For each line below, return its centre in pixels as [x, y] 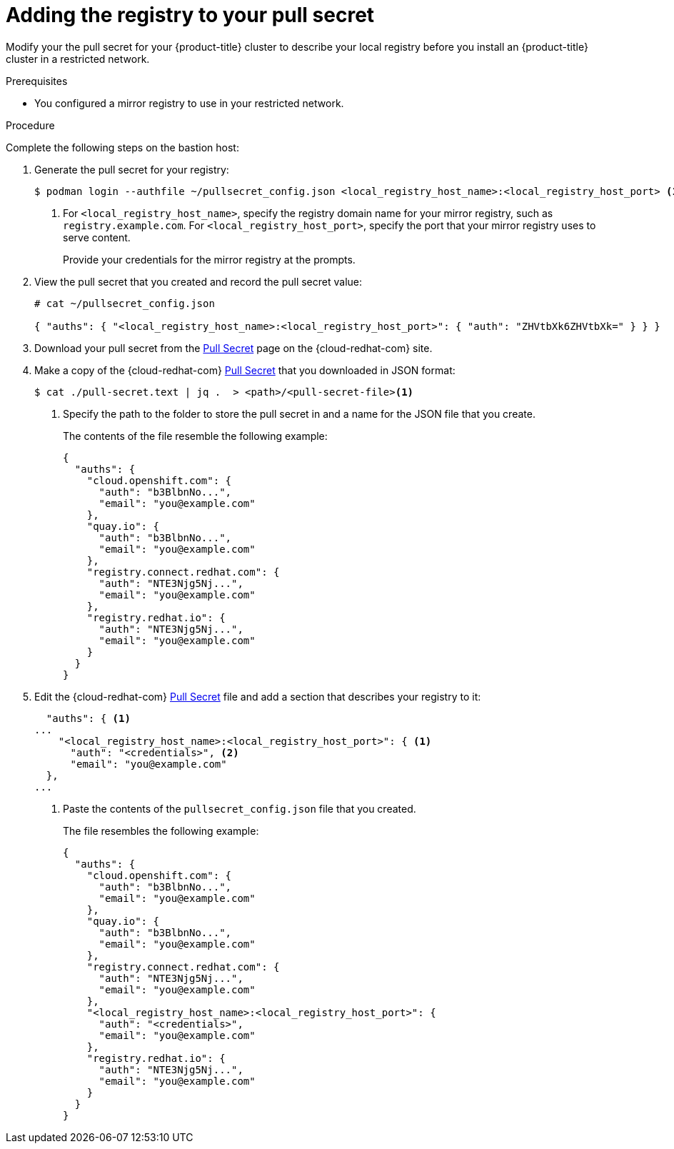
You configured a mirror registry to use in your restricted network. [189, 103]
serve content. [97, 237]
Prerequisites [37, 81]
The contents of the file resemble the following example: [195, 436]
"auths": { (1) [88, 718]
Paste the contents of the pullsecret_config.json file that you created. [240, 808]
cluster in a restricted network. [78, 59]
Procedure [30, 125]
